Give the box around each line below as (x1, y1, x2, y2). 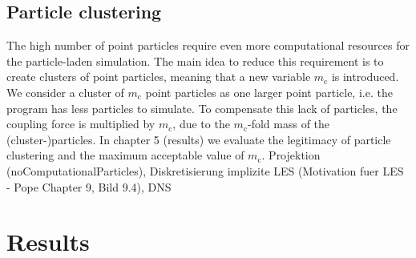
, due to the (172, 115, 230, 132)
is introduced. (331, 68, 399, 85)
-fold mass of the (248, 115, 330, 132)
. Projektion (261, 147, 321, 163)
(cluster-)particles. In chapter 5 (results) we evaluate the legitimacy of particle (6, 131, 391, 147)
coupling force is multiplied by (6, 115, 155, 132)
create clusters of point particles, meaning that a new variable (6, 68, 311, 85)
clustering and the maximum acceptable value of (6, 147, 244, 163)
